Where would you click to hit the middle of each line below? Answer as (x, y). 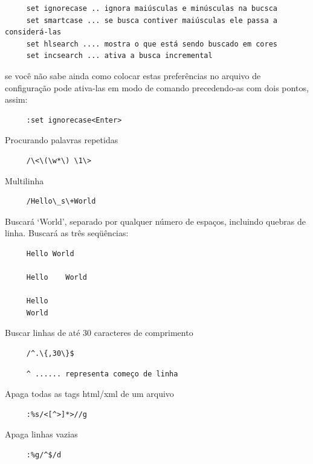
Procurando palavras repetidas (62, 140)
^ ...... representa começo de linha (102, 374)
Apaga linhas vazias (41, 434)
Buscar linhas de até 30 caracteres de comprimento (99, 333)
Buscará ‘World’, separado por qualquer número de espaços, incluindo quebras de (155, 221)
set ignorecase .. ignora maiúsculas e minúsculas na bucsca (152, 8)
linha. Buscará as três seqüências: (67, 233)
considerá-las (33, 32)
